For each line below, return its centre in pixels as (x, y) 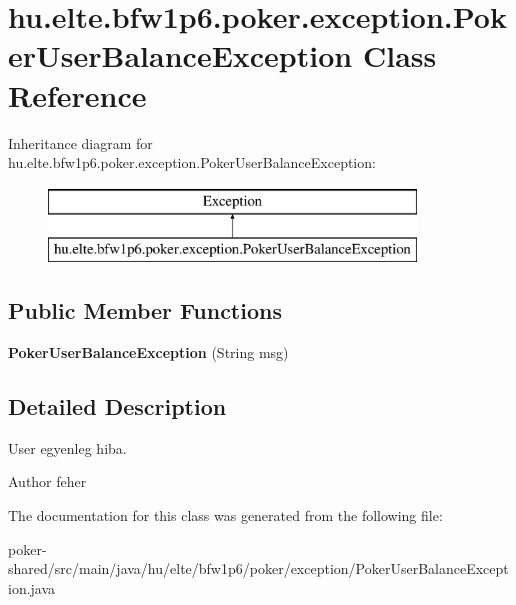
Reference (77, 94)
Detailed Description (117, 406)
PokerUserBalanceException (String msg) (148, 352)
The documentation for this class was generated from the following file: (225, 515)
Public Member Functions (145, 310)
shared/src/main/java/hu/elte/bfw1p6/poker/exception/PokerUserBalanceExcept (258, 568)
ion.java (32, 587)
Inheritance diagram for (80, 142)
